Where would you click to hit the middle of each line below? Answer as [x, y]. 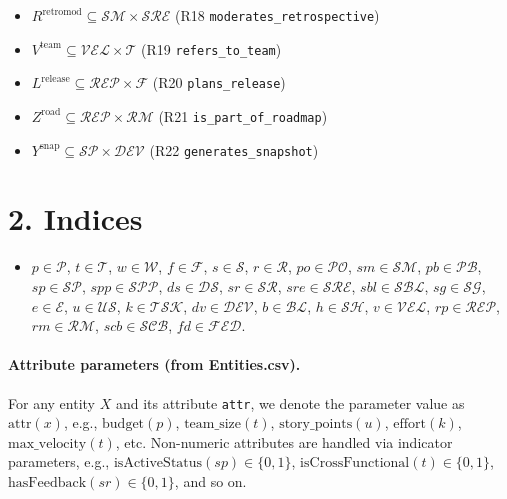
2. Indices [75, 218]
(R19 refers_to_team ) [211, 48]
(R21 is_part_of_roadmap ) [243, 115]
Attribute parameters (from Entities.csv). [154, 364]
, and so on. [210, 481]
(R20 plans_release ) [219, 82]
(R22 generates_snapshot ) [234, 149]
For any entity [51, 402]
